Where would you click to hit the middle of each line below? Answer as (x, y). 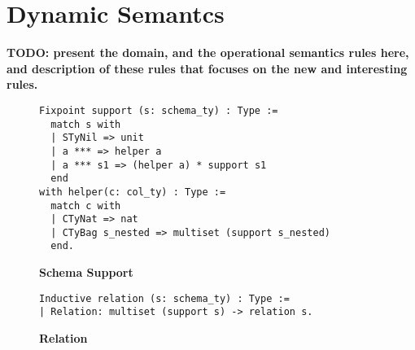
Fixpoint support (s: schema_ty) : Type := (159, 110)
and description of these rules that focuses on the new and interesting (207, 68)
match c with (86, 206)
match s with (86, 124)
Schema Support (86, 272)
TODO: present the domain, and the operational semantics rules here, (208, 52)
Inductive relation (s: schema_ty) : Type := (164, 298)
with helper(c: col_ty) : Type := (133, 192)
